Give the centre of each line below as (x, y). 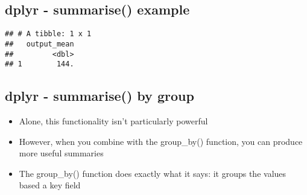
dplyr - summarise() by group (100, 96)
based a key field (50, 185)
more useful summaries (61, 153)
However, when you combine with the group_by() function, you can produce (161, 141)
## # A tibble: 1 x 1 (48, 34)
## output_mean (40, 44)
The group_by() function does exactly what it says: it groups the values (153, 173)
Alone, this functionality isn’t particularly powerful (113, 121)
